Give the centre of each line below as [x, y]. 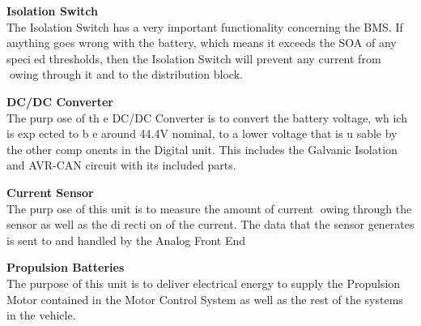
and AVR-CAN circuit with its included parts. [121, 165]
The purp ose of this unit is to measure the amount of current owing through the [209, 208]
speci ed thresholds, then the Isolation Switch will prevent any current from [194, 58]
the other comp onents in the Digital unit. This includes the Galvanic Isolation [202, 149]
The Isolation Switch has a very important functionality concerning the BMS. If [205, 26]
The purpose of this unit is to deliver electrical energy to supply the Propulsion [204, 283]
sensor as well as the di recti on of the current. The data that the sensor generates [210, 224]
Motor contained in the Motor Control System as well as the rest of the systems [205, 299]
